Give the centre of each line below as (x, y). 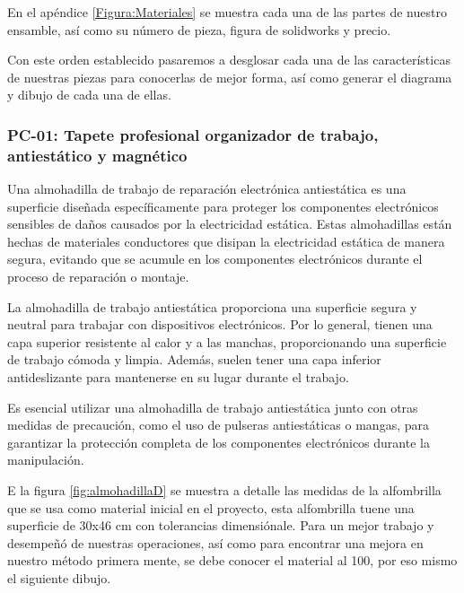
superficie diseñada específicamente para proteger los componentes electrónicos (223, 206)
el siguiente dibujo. (59, 577)
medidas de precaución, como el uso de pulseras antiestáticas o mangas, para (218, 425)
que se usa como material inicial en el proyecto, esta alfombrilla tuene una (211, 507)
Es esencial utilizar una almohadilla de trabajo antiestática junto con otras (213, 407)
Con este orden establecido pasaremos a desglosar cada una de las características (229, 60)
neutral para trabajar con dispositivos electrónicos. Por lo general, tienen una (220, 324)
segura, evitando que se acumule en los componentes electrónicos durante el (215, 259)
